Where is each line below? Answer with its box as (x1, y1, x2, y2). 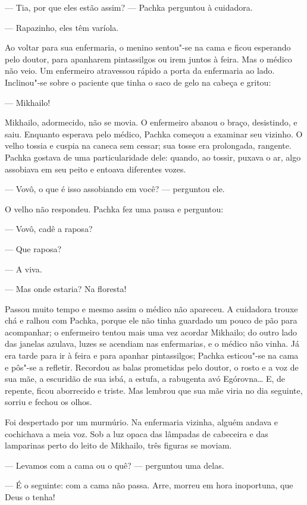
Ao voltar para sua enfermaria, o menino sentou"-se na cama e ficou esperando (5, 41, 291, 54)
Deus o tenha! (5, 491, 55, 503)
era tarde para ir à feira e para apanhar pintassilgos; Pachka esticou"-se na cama (5, 349, 299, 362)
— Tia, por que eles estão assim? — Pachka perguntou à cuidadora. (5, 1, 253, 13)
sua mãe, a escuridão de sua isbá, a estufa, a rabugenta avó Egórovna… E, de (5, 372, 286, 385)
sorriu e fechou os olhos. (5, 396, 92, 408)
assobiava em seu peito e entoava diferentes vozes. (5, 162, 186, 175)
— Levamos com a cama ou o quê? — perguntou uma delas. (5, 459, 224, 471)
